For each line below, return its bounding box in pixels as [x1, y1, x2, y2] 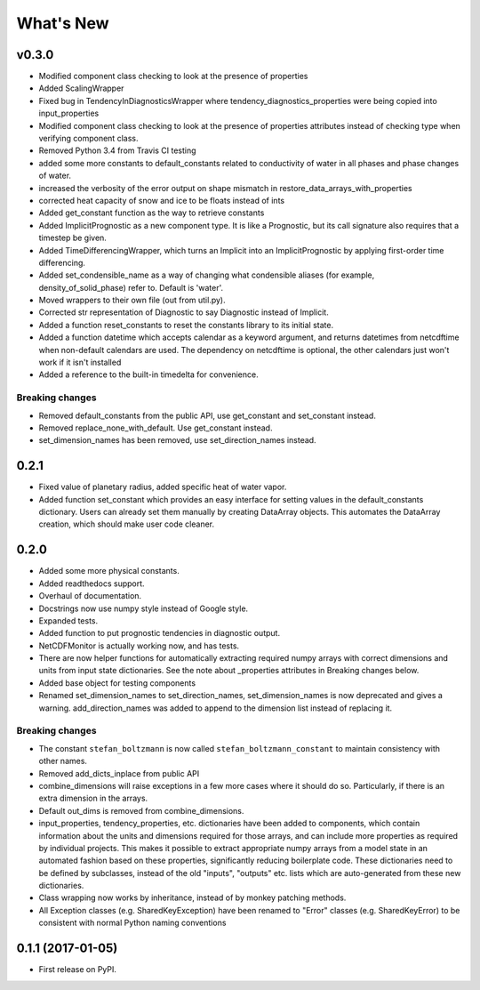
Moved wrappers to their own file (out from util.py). [38, 294, 226, 306]
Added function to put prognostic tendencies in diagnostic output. [38, 628, 280, 639]
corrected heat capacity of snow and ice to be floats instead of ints [38, 195, 284, 205]
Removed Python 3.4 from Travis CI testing [38, 145, 196, 156]
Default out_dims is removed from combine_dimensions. [38, 805, 244, 816]
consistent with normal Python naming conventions [38, 917, 227, 929]
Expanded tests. [38, 615, 99, 626]
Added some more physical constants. [38, 566, 180, 576]
